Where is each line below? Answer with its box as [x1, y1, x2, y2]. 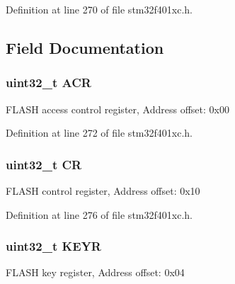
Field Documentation [6, 36, 164, 58]
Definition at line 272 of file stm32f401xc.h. [6, 125, 193, 140]
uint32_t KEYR [6, 237, 101, 255]
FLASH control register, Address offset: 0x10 [6, 183, 200, 198]
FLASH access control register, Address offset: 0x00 [6, 101, 229, 116]
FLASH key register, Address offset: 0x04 [6, 265, 185, 280]
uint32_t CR [6, 155, 82, 173]
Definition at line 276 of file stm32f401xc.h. [6, 207, 193, 222]
